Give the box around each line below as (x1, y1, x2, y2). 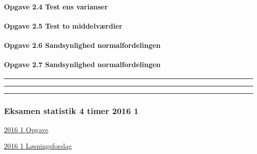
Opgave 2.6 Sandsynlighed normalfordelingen (4, 39, 161, 50)
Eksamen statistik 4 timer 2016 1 (4, 105, 139, 117)
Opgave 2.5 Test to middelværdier (4, 20, 123, 31)
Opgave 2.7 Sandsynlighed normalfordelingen (4, 59, 161, 70)
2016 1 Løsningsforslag (4, 141, 72, 151)
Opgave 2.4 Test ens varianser (4, 1, 108, 11)
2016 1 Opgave (4, 124, 48, 134)
